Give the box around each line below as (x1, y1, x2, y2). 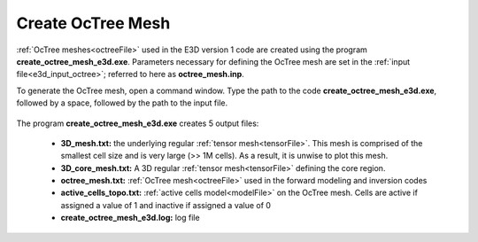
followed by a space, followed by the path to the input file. (16, 98, 228, 108)
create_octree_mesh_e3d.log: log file (60, 213, 200, 223)
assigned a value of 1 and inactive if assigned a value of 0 (60, 199, 272, 210)
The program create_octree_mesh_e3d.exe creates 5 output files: (16, 118, 259, 129)
